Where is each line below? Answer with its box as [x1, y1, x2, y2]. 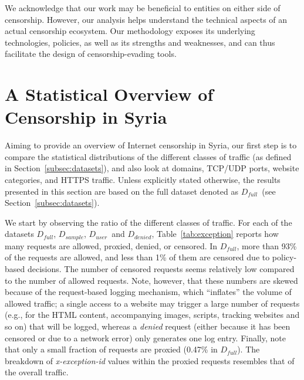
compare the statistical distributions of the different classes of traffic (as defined [5, 150, 292, 162]
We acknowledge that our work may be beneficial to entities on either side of [5, 2, 281, 13]
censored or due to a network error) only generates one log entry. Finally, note [5, 331, 286, 344]
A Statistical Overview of [5, 82, 214, 106]
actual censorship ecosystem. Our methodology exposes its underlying [5, 25, 255, 37]
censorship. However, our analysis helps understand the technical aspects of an [5, 13, 288, 25]
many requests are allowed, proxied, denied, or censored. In [5, 239, 218, 252]
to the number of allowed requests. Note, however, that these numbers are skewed [5, 274, 298, 286]
